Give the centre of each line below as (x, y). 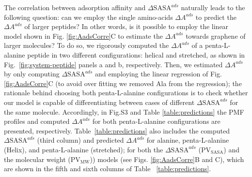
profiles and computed (37, 121)
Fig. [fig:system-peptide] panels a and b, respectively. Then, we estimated (113, 64)
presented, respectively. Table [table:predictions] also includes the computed (117, 130)
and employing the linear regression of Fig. (158, 74)
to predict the (216, 17)
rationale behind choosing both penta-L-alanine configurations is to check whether (126, 93)
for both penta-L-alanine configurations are (156, 121)
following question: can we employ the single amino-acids (88, 17)
